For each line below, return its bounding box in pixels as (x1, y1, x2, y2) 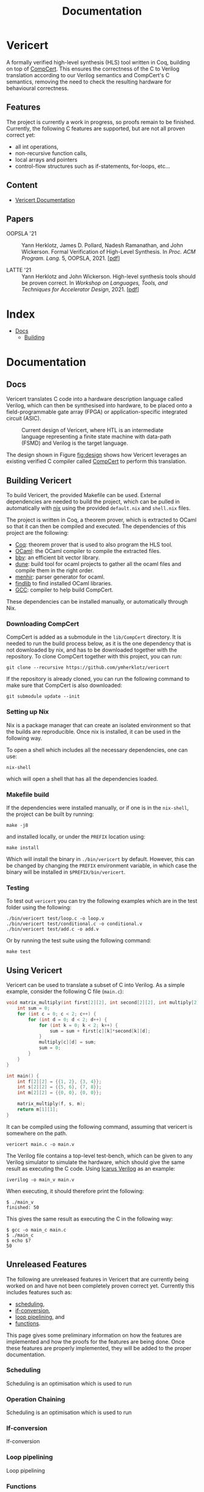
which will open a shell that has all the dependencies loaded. (6, 775, 158, 783)
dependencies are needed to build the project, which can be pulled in (6, 498, 180, 506)
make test (6, 949, 32, 955)
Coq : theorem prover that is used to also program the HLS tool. (15, 541, 173, 548)
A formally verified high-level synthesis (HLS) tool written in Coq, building (6, 58, 190, 66)
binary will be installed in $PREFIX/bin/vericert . (6, 868, 126, 876)
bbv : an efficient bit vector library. (15, 554, 100, 561)
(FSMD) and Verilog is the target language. (21, 439, 129, 447)
